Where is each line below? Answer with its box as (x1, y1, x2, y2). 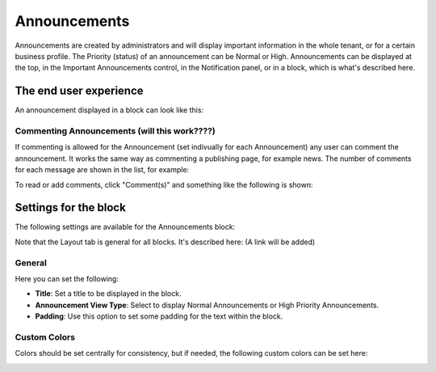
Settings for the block (15, 201, 127, 214)
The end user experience (15, 84, 145, 98)
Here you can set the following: (15, 273, 119, 283)
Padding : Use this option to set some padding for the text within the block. (35, 311, 283, 321)
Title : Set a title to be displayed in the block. (35, 289, 182, 298)
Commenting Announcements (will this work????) (15, 125, 216, 137)
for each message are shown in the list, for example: (15, 165, 190, 175)
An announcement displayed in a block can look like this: (15, 105, 204, 115)
